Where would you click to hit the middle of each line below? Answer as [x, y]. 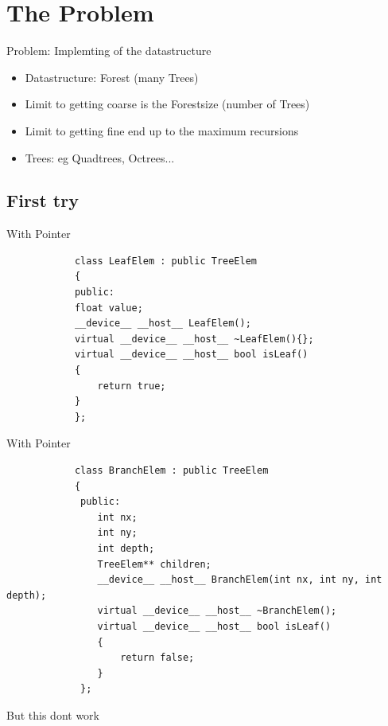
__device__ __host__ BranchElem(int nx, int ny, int [240, 580]
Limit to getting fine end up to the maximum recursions [162, 130]
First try [43, 200]
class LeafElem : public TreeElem [165, 261]
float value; [109, 308]
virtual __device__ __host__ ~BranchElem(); [217, 611]
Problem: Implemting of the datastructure [109, 51]
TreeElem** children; [154, 564]
